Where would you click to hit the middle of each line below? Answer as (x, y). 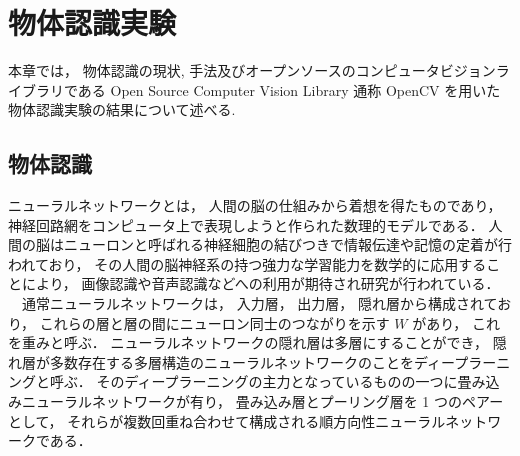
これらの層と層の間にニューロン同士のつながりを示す (214, 322)
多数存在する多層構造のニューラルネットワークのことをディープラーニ (280, 361)
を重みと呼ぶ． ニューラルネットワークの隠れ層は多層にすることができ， (248, 342)
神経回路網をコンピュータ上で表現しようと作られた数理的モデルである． (246, 224)
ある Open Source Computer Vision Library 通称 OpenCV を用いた (289, 89)
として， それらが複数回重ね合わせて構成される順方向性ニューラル (227, 420)
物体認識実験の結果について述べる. (122, 109)
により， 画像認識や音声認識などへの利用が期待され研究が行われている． (260, 283)
